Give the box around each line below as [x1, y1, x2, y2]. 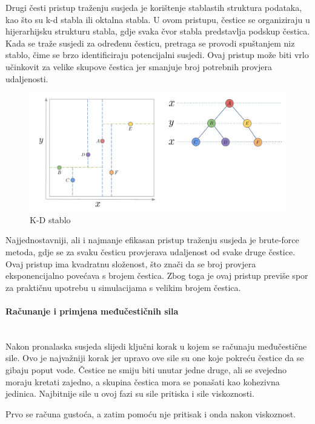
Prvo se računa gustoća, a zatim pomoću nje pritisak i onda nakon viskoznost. [5, 407, 296, 420]
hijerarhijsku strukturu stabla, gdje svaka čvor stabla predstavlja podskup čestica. [5, 25, 310, 38]
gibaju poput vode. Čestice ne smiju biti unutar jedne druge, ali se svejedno [5, 363, 287, 376]
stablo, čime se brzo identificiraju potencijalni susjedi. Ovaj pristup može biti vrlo [5, 48, 309, 61]
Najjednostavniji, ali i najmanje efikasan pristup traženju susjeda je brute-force [5, 233, 299, 246]
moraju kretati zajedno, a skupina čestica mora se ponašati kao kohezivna [5, 375, 280, 388]
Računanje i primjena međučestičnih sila [5, 304, 179, 317]
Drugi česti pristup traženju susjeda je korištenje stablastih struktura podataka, [5, 1, 302, 13]
